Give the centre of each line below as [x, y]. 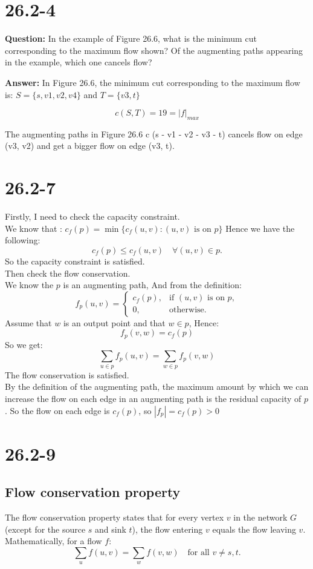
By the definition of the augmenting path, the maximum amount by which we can [157, 386]
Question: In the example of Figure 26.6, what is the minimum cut [131, 38]
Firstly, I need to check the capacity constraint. [92, 216]
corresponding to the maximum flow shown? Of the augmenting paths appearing [154, 50]
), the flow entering [167, 529]
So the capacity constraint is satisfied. [75, 261]
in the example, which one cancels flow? [79, 62]
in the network [260, 517]
